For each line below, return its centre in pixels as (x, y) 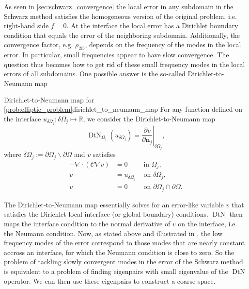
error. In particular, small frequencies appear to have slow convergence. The (117, 55)
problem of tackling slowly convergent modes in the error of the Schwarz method (124, 262)
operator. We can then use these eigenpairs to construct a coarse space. (110, 280)
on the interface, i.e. (208, 223)
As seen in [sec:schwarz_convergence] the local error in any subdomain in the (119, 6)
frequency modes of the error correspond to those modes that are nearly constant (124, 243)
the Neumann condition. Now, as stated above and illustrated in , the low (113, 233)
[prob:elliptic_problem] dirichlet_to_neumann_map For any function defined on (123, 109)
